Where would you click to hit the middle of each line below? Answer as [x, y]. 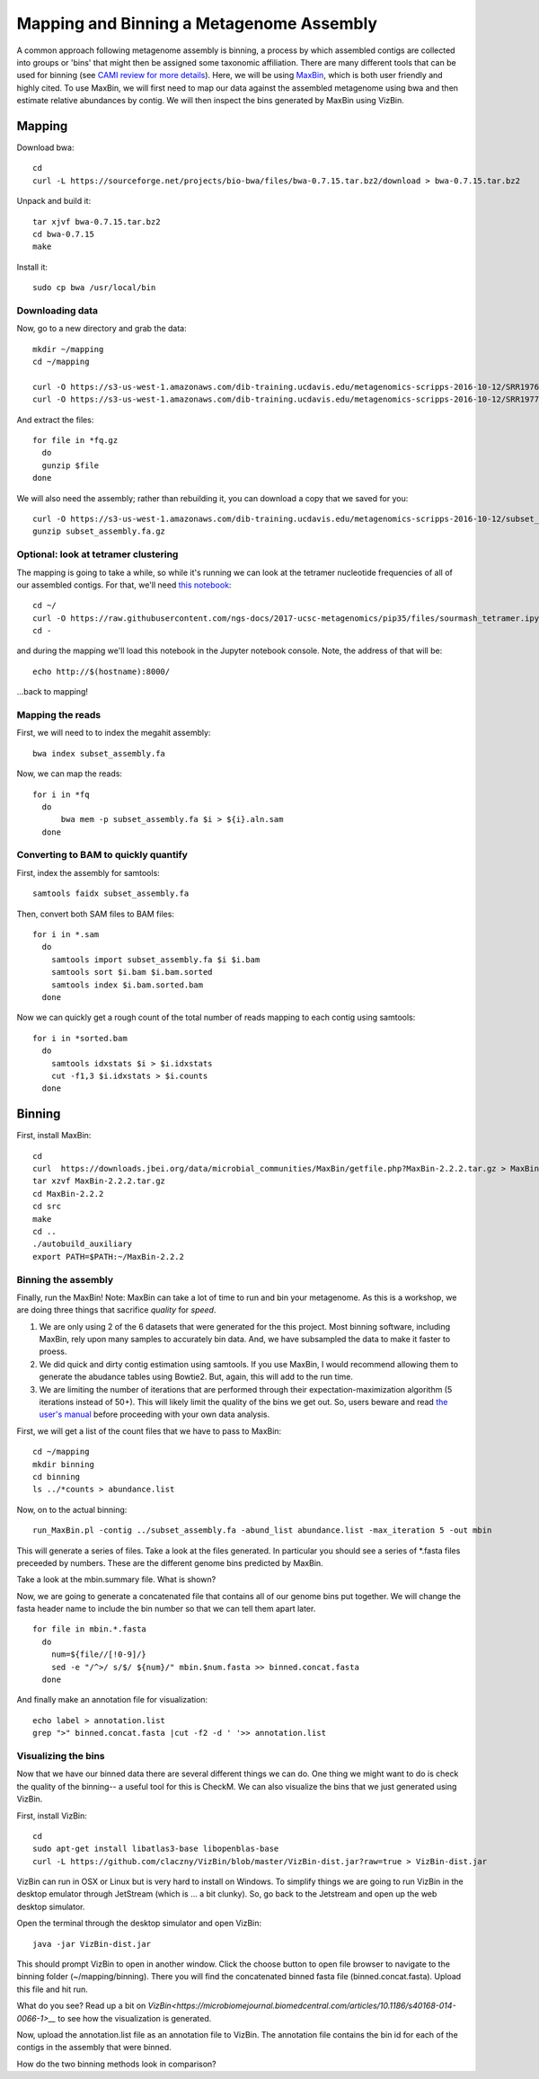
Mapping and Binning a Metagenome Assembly [197, 23]
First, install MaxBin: [54, 1136]
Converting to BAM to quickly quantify [102, 855]
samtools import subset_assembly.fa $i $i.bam [155, 960]
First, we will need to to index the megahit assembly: [114, 733]
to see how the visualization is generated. [135, 2018]
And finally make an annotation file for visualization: [112, 1700]
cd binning [57, 1477]
